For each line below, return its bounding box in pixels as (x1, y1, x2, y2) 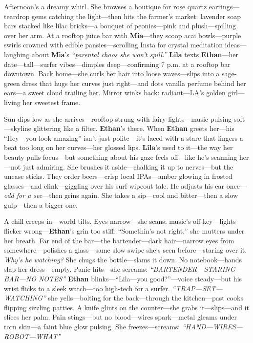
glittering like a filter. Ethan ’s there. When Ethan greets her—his (33, 123, 234, 133)
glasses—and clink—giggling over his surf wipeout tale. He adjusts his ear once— (4, 180, 247, 191)
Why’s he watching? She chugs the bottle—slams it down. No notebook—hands (4, 254, 242, 264)
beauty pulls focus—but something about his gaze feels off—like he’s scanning (4, 151, 237, 162)
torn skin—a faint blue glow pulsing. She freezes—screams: (4, 322, 180, 331)
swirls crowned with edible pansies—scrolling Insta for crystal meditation (4, 40, 223, 50)
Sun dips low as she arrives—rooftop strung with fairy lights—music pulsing (4, 113, 232, 124)
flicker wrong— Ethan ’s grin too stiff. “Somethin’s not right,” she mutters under (4, 226, 245, 236)
